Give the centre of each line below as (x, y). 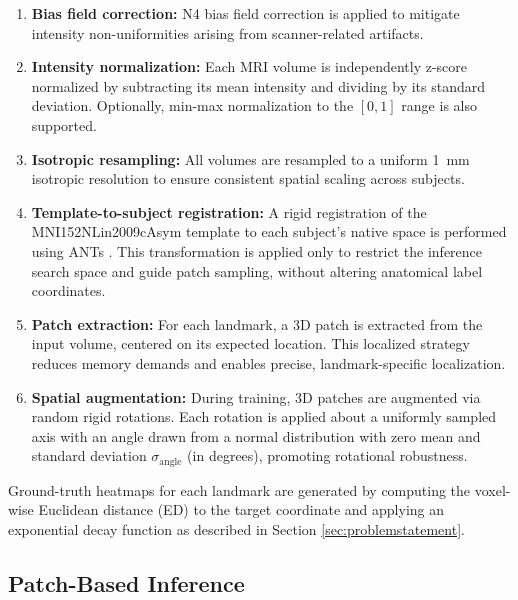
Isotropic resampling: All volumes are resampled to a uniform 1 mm (250, 158)
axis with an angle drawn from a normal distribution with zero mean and (256, 435)
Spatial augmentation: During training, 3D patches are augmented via (256, 396)
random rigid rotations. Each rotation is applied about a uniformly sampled (264, 416)
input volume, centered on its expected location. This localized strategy (250, 343)
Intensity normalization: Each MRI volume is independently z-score (249, 66)
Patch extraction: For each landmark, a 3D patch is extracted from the (257, 323)
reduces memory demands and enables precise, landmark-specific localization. (268, 362)
